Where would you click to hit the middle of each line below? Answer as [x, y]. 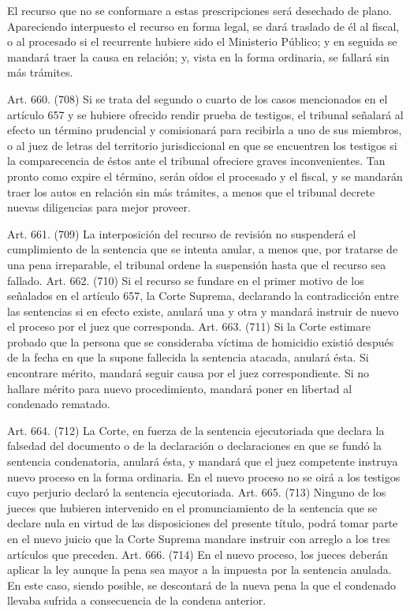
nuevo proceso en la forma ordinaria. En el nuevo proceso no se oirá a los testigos [204, 476]
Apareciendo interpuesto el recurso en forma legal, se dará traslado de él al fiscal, [203, 26]
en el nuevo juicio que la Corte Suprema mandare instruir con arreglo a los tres [199, 538]
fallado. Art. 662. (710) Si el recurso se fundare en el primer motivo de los [186, 280]
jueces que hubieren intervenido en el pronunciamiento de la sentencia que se [192, 507]
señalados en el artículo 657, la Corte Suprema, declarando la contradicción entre [203, 296]
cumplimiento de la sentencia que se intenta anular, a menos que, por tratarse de [203, 249]
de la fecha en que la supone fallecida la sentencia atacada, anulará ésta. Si [188, 357]
